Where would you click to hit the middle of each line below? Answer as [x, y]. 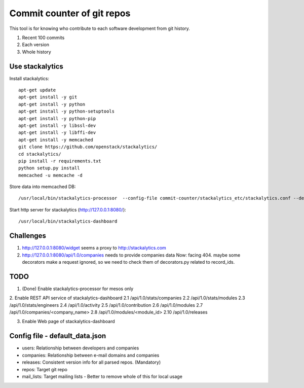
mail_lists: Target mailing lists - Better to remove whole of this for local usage [102, 376]
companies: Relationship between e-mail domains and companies [91, 355]
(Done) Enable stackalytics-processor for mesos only [78, 289]
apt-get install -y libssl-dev [57, 125]
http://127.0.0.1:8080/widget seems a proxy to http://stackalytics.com [94, 248]
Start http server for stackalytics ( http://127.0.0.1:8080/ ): [68, 209]
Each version [35, 45]
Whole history [37, 52]
